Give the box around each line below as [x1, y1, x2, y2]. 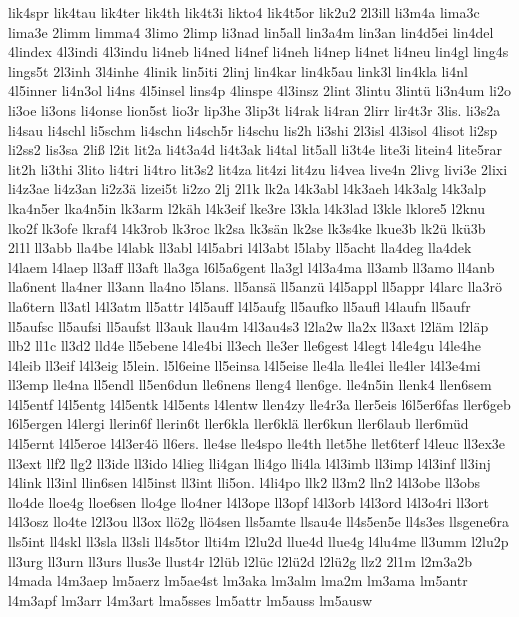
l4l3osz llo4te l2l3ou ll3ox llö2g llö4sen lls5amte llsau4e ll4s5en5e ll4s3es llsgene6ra [8, 511, 510, 532]
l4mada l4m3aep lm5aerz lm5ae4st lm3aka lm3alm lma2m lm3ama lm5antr [8, 570, 468, 591]
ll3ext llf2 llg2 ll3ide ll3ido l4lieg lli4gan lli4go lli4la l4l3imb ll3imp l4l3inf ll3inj [8, 452, 491, 473]
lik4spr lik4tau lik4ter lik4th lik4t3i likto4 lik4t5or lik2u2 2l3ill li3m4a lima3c [8, 2, 480, 22]
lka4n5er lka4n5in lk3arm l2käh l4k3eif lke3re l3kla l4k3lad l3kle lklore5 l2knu [8, 197, 485, 218]
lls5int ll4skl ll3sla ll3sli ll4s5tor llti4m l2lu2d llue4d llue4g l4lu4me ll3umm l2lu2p [8, 531, 509, 552]
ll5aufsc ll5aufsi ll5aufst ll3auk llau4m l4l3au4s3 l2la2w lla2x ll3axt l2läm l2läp [8, 315, 489, 336]
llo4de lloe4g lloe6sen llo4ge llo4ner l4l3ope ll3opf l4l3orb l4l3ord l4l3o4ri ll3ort [8, 491, 489, 512]
